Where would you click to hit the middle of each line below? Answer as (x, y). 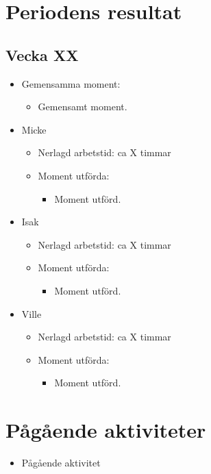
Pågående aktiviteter (106, 430)
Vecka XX (42, 54)
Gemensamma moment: (71, 83)
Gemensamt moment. (83, 107)
